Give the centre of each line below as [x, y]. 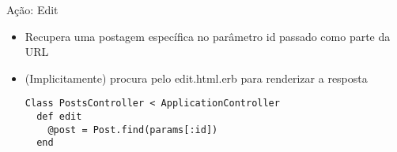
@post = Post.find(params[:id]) [133, 130]
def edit [59, 117]
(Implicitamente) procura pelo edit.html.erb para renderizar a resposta [196, 78]
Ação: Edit [32, 9]
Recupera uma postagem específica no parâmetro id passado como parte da [208, 36]
